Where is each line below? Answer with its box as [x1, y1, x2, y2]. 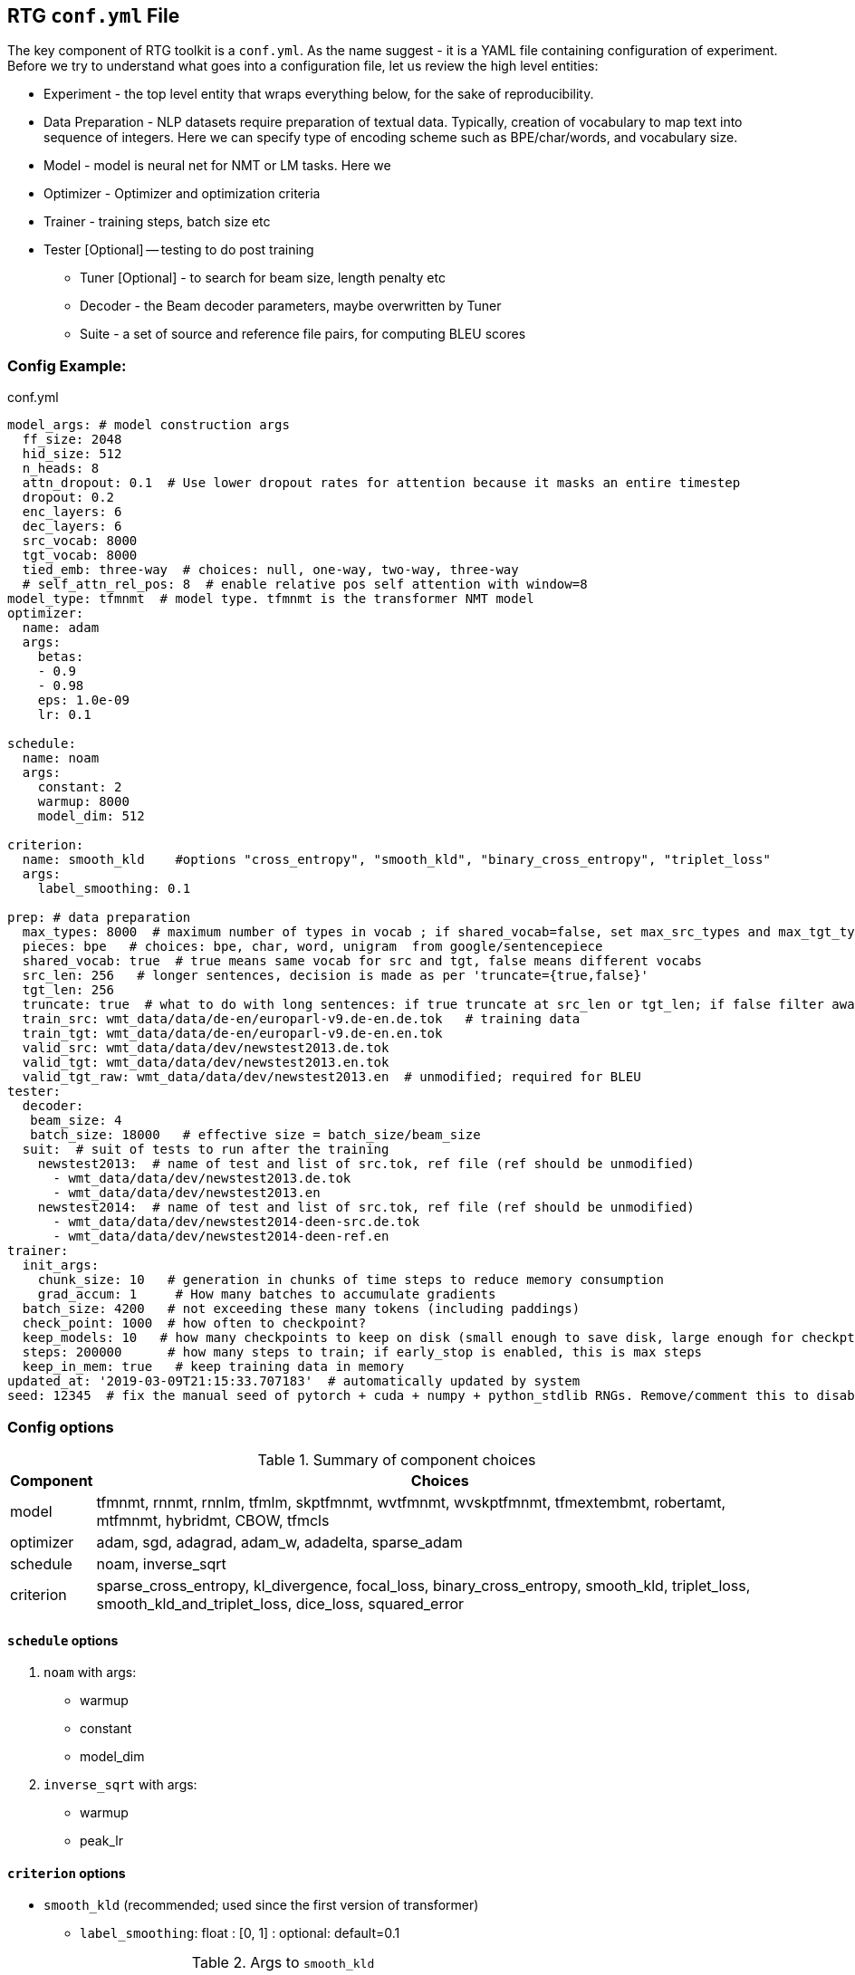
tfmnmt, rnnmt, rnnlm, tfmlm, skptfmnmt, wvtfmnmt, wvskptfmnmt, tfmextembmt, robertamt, [96, 1492, 726, 1511]
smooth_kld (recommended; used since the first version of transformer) [43, 1897, 479, 1913]
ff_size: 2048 [22, 432, 122, 447]
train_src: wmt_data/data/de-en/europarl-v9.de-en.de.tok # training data [22, 1011, 581, 1027]
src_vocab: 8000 [22, 533, 138, 549]
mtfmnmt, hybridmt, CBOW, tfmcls [96, 1510, 330, 1529]
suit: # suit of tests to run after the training [22, 1142, 389, 1157]
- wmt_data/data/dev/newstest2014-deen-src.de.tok [53, 1214, 420, 1230]
